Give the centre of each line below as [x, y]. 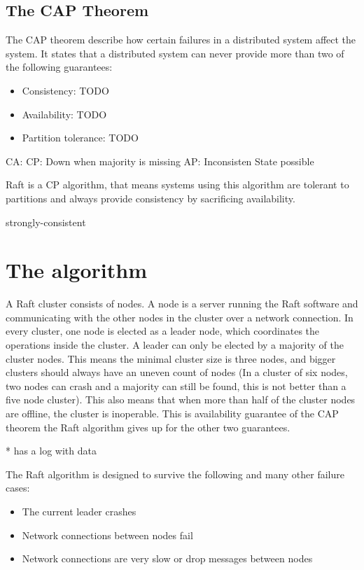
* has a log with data [51, 451]
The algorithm [76, 270]
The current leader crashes [79, 511]
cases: [18, 488]
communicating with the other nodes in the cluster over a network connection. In [180, 317]
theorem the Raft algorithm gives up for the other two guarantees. [148, 427]
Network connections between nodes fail [107, 535]
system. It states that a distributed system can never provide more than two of [175, 53]
